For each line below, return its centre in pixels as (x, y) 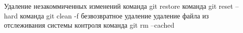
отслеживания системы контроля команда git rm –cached (89, 25)
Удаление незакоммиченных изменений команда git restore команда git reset (119, 6)
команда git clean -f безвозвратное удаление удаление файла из (114, 15)
